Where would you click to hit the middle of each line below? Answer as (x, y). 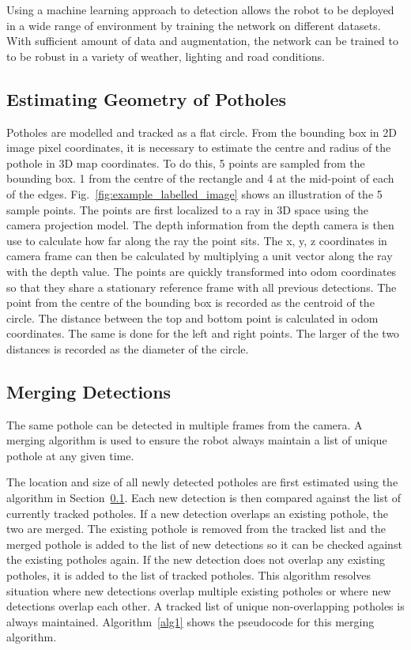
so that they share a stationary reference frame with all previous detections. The (202, 287)
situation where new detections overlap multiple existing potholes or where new (199, 590)
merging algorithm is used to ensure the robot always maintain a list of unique (197, 440)
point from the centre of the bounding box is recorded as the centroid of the (190, 302)
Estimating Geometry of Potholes (146, 98)
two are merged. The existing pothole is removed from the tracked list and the (196, 529)
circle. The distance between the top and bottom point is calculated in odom (192, 317)
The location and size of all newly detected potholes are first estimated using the (202, 482)
